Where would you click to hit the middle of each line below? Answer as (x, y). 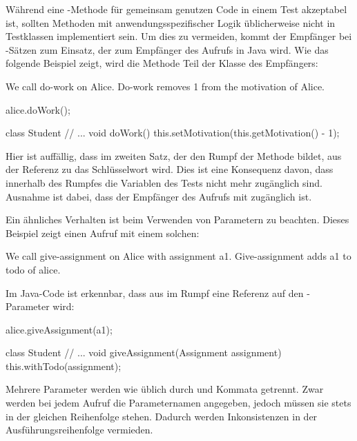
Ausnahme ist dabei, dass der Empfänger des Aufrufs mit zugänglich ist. (159, 196)
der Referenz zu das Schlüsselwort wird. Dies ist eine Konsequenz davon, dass (170, 169)
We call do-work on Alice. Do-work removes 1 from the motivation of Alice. (165, 86)
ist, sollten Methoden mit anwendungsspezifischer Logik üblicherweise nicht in (171, 22)
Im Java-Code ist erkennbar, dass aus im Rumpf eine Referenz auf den (155, 293)
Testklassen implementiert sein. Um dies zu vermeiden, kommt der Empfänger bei (179, 36)
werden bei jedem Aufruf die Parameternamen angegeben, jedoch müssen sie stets (178, 403)
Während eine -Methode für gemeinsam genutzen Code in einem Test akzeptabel (176, 9)
